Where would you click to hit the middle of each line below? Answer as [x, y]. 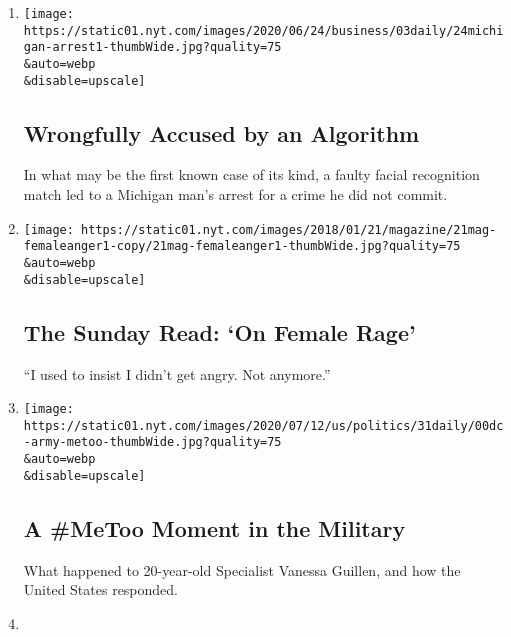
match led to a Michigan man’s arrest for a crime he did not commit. [235, 194]
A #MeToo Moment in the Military [214, 527]
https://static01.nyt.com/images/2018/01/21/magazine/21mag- [289, 229]
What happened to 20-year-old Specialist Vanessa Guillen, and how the [242, 569]
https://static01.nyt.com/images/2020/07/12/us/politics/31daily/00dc [263, 425]
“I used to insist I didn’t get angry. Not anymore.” [177, 373]
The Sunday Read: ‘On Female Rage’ [219, 331]
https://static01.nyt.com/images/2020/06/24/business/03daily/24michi [263, 30]
